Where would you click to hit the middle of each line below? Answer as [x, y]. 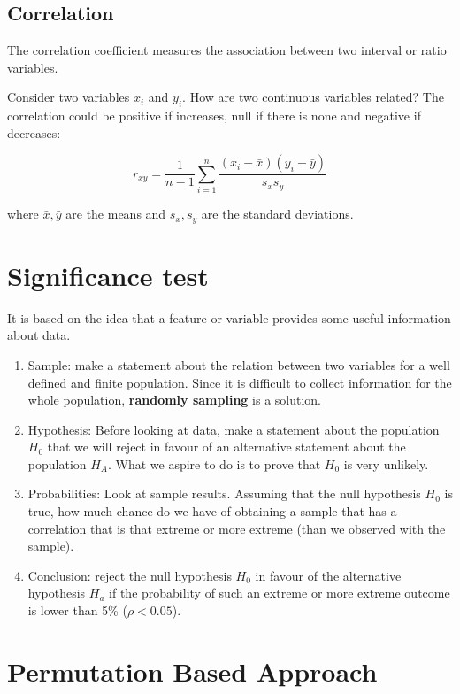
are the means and [116, 214]
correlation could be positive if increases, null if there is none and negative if [214, 116]
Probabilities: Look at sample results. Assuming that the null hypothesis [224, 494]
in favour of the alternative [328, 575]
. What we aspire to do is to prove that [215, 463]
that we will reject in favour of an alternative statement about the [226, 447]
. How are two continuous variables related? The [313, 97]
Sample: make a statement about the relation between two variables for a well [239, 364]
